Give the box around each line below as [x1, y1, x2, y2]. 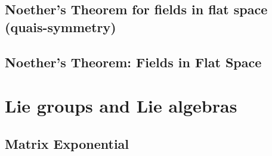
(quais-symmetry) [5, 17, 116, 36]
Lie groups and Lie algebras [5, 93, 237, 118]
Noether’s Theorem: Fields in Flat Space [5, 52, 262, 71]
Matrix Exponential [5, 134, 129, 152]
